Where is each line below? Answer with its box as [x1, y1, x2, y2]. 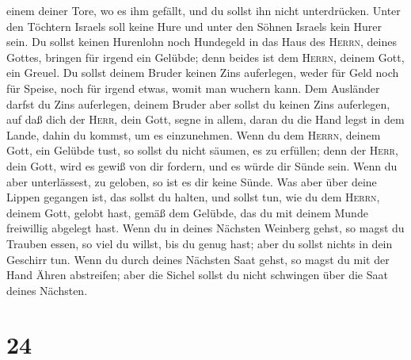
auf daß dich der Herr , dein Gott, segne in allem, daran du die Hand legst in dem [6, 111, 405, 128]
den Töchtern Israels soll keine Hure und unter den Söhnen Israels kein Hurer [6, 17, 382, 34]
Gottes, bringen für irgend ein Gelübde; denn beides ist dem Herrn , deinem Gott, [6, 48, 405, 65]
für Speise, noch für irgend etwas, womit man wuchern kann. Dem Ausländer [6, 79, 380, 96]
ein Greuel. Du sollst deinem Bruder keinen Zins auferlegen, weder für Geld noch [6, 64, 399, 81]
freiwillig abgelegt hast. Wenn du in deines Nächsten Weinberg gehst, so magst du [6, 220, 405, 236]
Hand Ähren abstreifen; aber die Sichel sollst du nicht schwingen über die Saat [6, 266, 388, 283]
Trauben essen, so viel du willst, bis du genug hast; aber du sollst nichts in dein [6, 235, 393, 251]
